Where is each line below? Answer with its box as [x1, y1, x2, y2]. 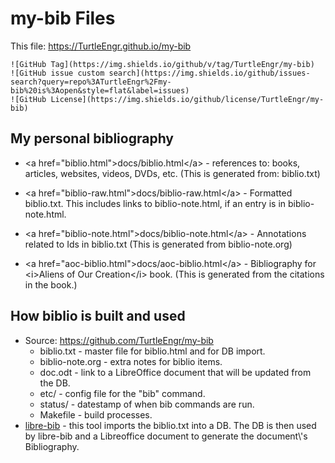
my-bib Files [10, 7, 116, 30]
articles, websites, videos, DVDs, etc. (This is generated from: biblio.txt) [24, 167, 321, 179]
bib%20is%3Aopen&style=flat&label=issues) [10, 85, 190, 96]
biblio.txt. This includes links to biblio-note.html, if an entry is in [24, 197, 287, 209]
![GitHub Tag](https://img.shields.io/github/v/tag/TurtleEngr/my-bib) [10, 59, 315, 69]
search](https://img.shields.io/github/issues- [108, 68, 311, 78]
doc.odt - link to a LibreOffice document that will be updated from [39, 366, 312, 378]
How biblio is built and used [10, 308, 186, 325]
